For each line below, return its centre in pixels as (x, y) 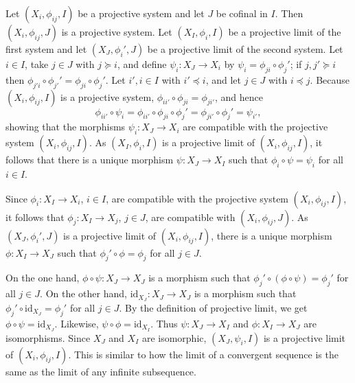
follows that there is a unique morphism (90, 160)
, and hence (239, 96)
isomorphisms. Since (48, 337)
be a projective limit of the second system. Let (245, 49)
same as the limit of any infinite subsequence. (101, 371)
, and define (142, 64)
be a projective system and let (141, 13)
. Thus (164, 323)
